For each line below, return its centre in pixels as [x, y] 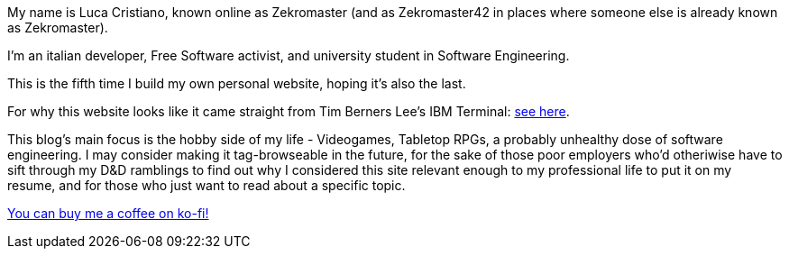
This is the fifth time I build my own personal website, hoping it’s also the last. [237, 83]
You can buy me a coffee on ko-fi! [108, 213]
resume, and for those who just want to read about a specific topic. [206, 185]
